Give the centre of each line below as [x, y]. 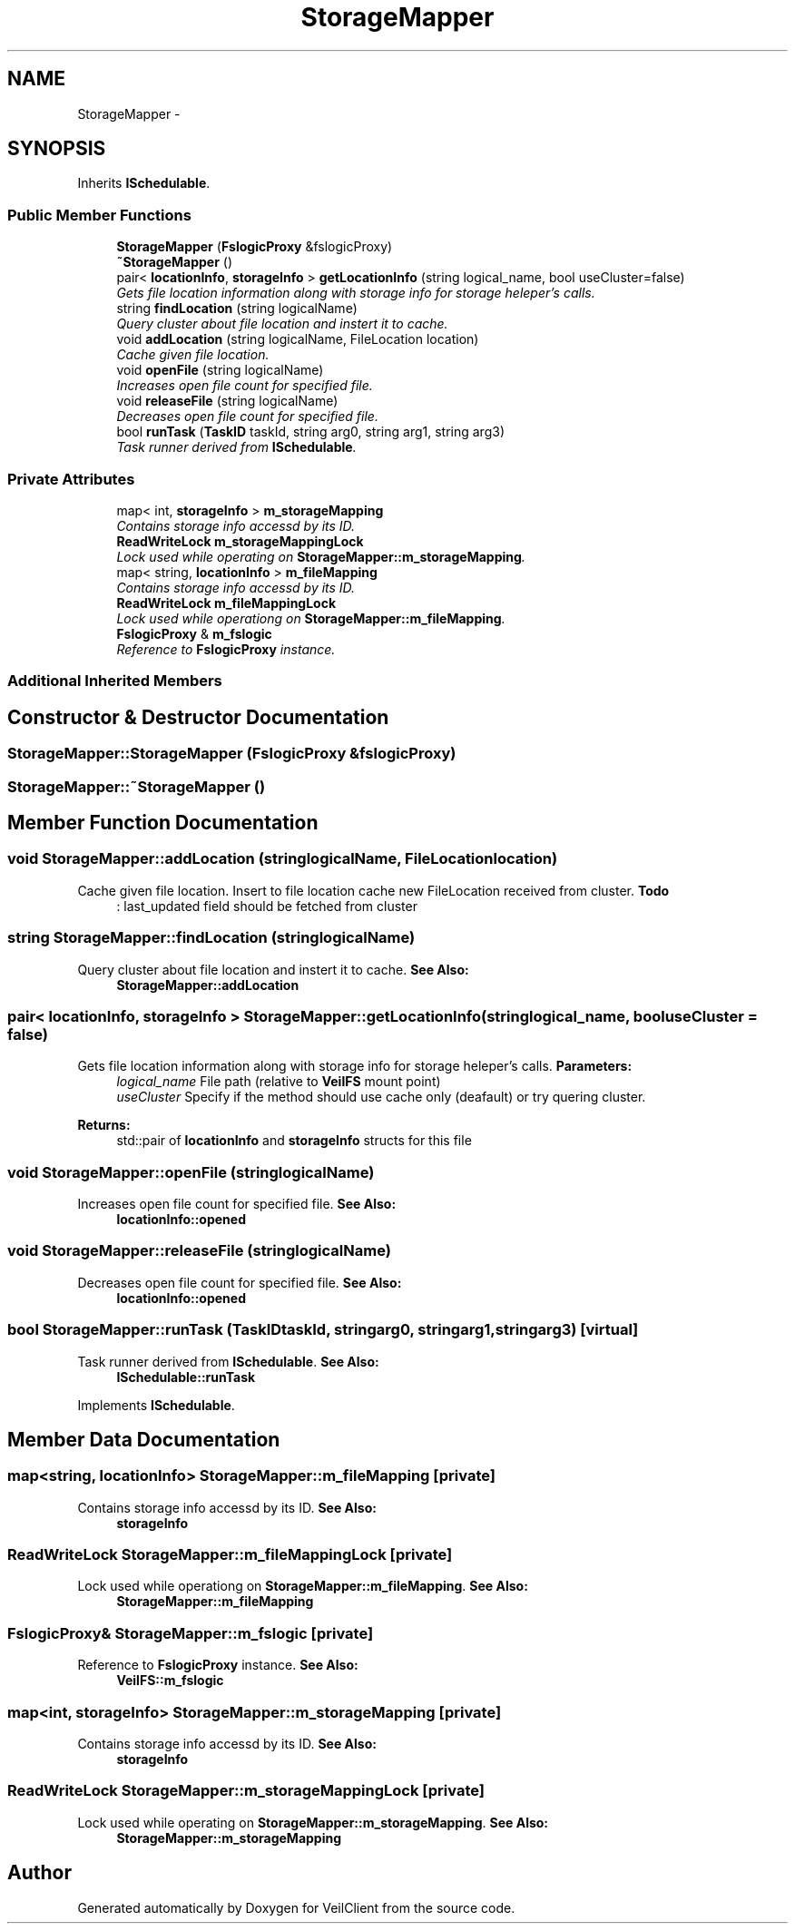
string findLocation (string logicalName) [237, 309]
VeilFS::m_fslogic [170, 1681]
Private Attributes [71, 479]
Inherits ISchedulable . [144, 183]
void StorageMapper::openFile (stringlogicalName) [191, 1172]
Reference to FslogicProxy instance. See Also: [218, 1665]
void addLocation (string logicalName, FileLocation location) [298, 339]
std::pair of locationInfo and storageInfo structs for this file [294, 1141]
